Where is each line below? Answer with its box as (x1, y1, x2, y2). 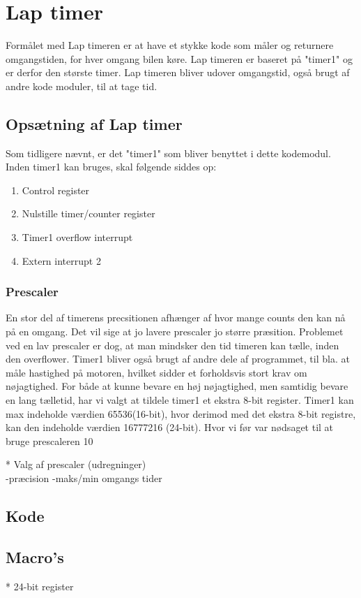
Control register (22, 182, 90, 197)
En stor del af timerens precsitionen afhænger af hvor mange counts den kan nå (6, 310, 346, 325)
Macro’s (6, 546, 64, 567)
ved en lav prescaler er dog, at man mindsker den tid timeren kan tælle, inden (6, 337, 339, 352)
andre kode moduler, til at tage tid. (6, 78, 158, 93)
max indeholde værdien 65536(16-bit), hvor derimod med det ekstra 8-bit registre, (6, 406, 356, 421)
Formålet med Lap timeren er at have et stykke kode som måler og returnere (6, 38, 334, 52)
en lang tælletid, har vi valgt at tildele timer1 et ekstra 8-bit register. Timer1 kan (6, 393, 354, 407)
